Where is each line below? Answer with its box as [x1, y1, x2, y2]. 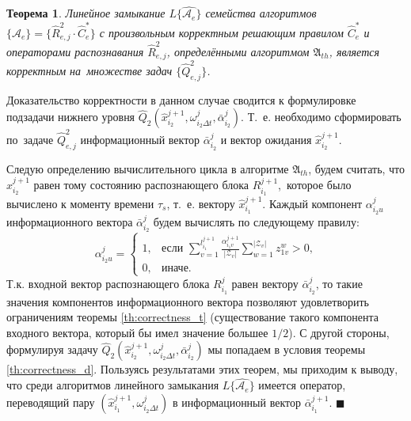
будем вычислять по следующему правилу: [153, 213, 360, 229]
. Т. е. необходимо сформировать [241, 108, 401, 125]
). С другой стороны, [288, 324, 390, 340]
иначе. [161, 262, 192, 274]
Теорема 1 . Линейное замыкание [6, 5, 166, 21]
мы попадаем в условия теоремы [207, 341, 366, 358]
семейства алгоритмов [205, 5, 317, 21]
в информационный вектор [173, 393, 301, 410]
